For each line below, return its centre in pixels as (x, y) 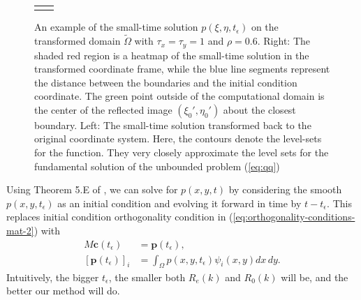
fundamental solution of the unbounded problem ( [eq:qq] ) (157, 166)
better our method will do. (63, 291)
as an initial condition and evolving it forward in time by (179, 203)
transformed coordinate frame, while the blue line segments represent (182, 69)
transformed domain (78, 41)
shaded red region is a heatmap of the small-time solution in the (172, 55)
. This (339, 203)
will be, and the (315, 277)
